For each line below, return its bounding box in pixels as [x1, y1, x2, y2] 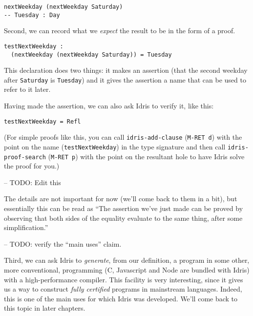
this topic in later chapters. [4, 303, 85, 313]
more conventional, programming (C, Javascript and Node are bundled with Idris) [4, 265, 250, 275]
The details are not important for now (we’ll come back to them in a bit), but [4, 193, 237, 204]
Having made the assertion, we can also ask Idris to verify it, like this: [4, 101, 214, 111]
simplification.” [4, 222, 48, 232]
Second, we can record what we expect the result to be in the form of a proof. [4, 25, 235, 36]
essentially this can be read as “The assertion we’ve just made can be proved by [4, 203, 243, 213]
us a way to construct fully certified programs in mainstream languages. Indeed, [4, 284, 242, 294]
